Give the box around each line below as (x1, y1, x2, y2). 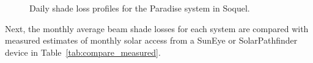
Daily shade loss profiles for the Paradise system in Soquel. (29, 2, 250, 14)
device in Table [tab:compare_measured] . (5, 45, 161, 58)
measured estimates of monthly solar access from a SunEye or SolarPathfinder (5, 34, 298, 47)
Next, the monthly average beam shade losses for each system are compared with (5, 22, 309, 35)
